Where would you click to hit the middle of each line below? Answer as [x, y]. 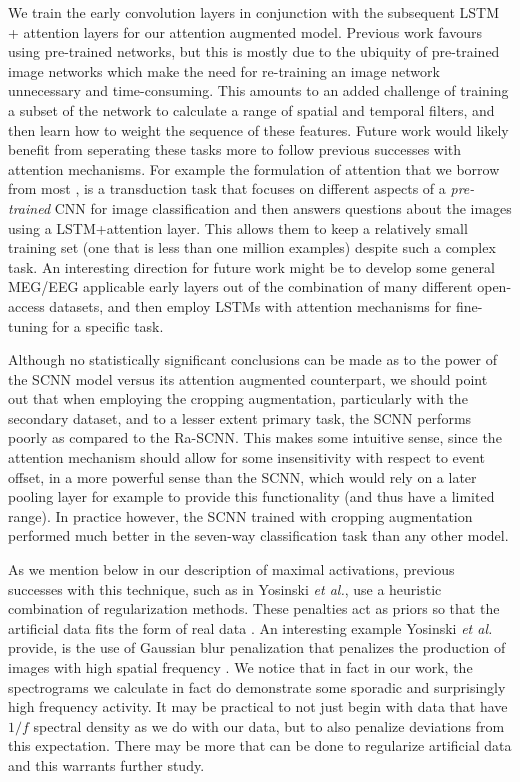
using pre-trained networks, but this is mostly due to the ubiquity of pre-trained [254, 51]
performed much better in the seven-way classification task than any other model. [258, 535]
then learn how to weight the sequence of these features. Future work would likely [258, 129]
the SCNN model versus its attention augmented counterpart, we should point [248, 378]
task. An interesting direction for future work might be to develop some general [251, 266]
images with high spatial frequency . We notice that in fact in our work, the [240, 667]
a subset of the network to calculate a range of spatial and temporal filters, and [251, 109]
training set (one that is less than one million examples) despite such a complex [252, 247]
